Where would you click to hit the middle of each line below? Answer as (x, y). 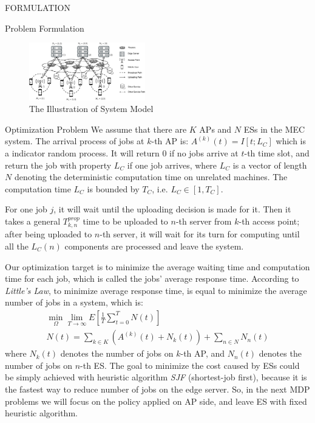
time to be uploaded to (125, 221)
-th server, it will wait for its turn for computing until (200, 234)
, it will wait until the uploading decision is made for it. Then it (172, 209)
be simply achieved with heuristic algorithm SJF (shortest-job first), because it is (156, 377)
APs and (215, 129)
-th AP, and (203, 353)
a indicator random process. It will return (82, 153)
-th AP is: (170, 141)
